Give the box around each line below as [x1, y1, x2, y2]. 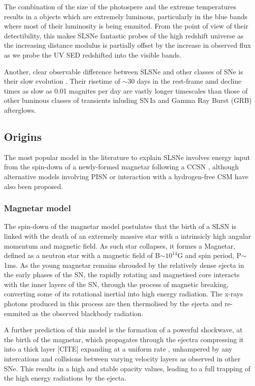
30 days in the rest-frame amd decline [127, 76, 242, 86]
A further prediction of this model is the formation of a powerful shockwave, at [4, 324, 243, 335]
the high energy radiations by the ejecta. [4, 373, 127, 383]
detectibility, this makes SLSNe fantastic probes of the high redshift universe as [4, 30, 244, 40]
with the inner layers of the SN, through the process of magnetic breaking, [4, 279, 229, 289]
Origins [4, 129, 42, 144]
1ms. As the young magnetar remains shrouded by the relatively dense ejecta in [4, 259, 244, 270]
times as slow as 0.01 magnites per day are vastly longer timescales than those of [4, 85, 248, 96]
